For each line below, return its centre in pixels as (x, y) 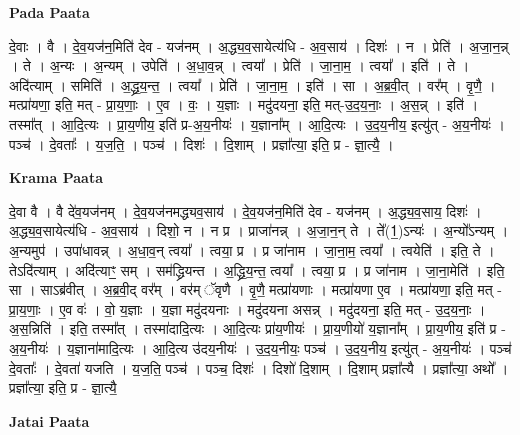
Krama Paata (56, 177)
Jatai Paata (49, 420)
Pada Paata (49, 12)
